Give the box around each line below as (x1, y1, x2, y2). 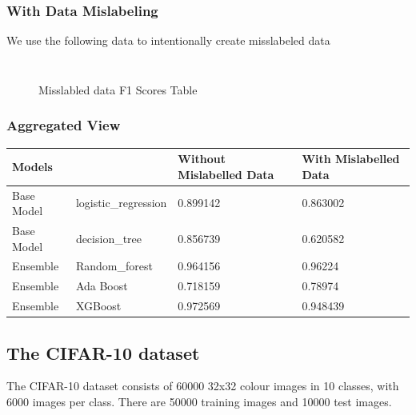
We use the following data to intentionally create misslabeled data (6, 32, 330, 49)
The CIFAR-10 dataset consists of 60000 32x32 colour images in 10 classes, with (6, 377, 399, 394)
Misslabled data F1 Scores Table (38, 81, 198, 98)
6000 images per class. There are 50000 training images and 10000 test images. (6, 393, 392, 410)
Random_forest (75, 257, 153, 274)
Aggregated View (6, 115, 121, 135)
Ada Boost (75, 277, 128, 294)
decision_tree (75, 229, 142, 246)
